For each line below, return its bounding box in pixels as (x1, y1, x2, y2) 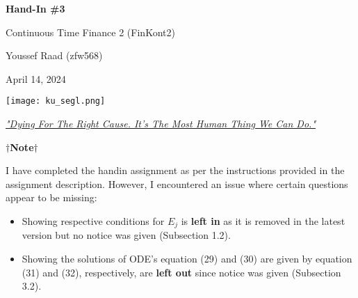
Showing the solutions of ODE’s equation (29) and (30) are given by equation (22, 251, 352, 266)
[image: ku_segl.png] (6, 96, 106, 107)
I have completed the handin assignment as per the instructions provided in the (6, 163, 345, 178)
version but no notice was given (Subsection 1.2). (22, 228, 231, 242)
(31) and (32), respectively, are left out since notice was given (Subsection (22, 265, 341, 279)
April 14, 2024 (6, 71, 66, 86)
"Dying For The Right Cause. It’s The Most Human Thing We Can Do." (6, 116, 316, 131)
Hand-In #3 (6, 1, 65, 15)
